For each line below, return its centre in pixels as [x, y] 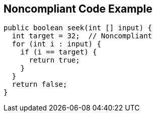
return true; [54, 60]
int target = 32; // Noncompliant [82, 36]
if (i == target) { [59, 52]
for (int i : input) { [56, 44]
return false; [40, 84]
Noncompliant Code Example [78, 9]
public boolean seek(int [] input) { [78, 28]
